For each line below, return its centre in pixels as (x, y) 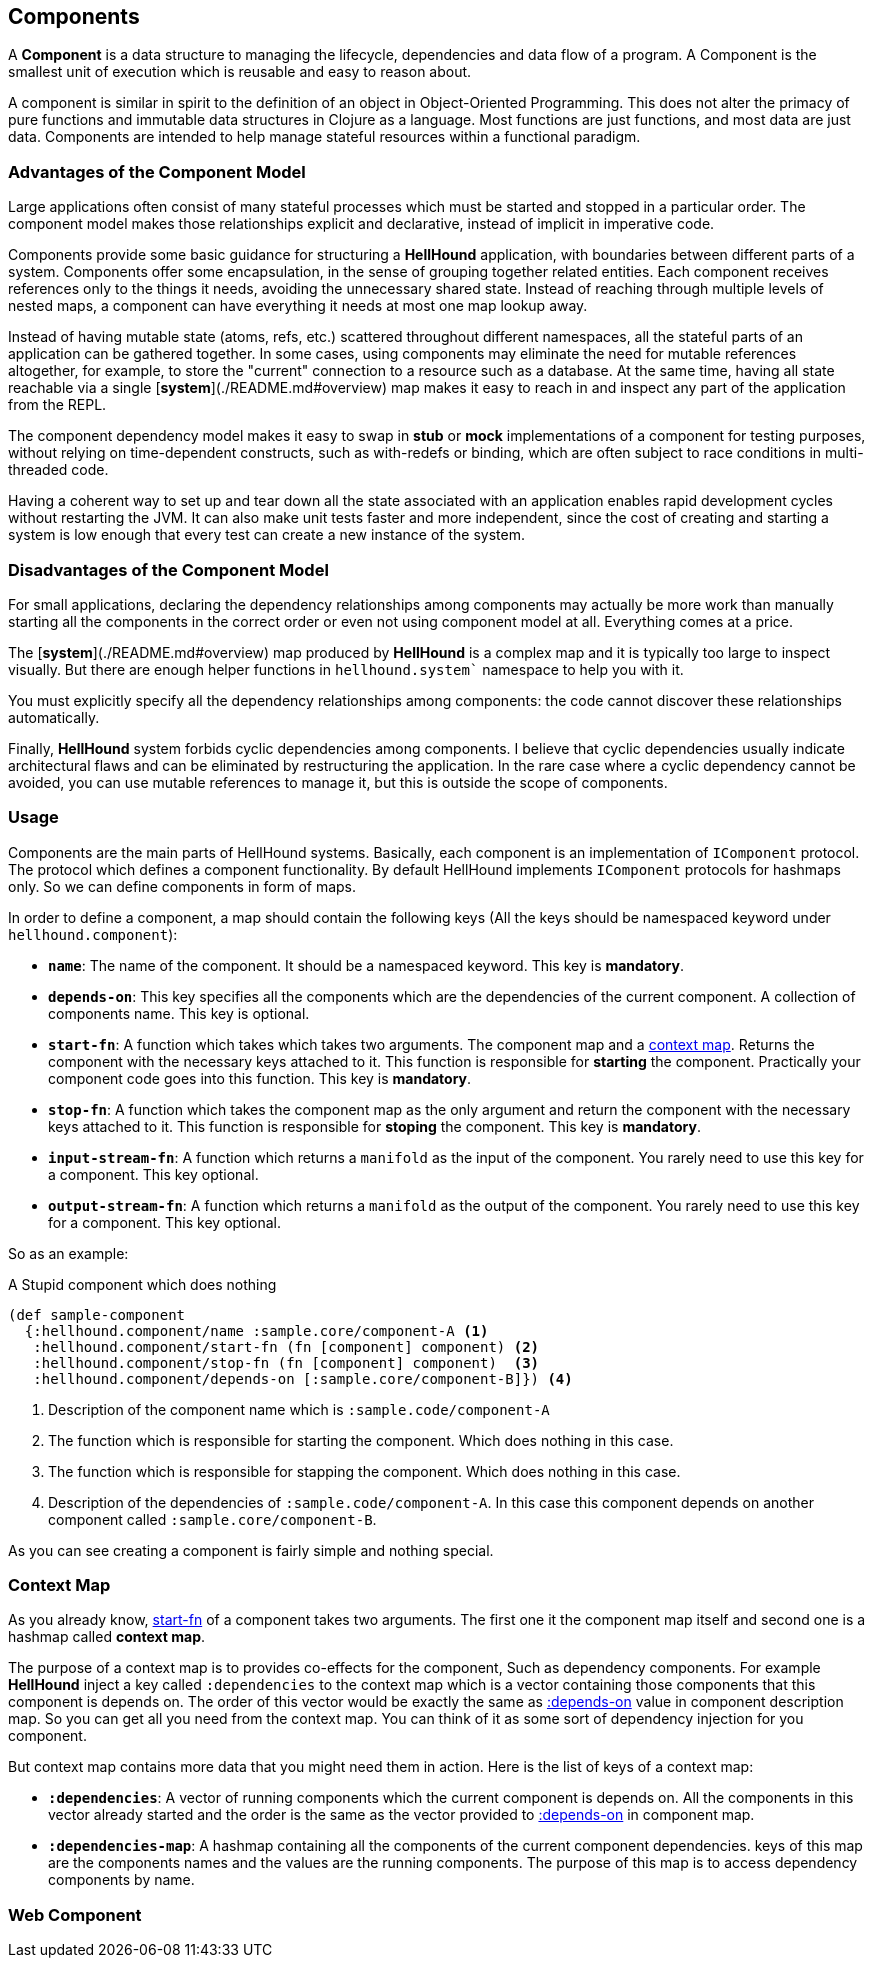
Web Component (75, 1914)
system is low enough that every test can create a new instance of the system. (266, 535)
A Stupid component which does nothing (142, 1284)
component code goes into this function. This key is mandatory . (260, 1078)
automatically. (54, 717)
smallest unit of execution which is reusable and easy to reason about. (240, 72)
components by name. (121, 1880)
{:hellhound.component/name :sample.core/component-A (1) (256, 1330)
